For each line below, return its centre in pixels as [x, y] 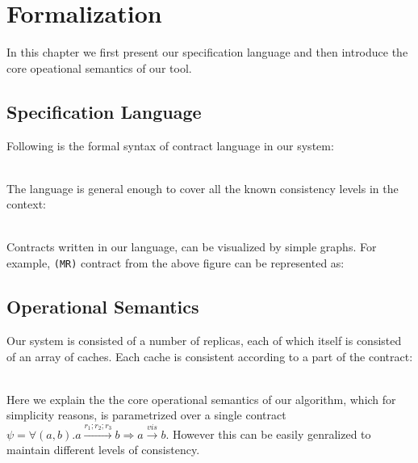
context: [26, 204]
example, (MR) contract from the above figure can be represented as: [176, 263]
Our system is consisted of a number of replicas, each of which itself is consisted [204, 340]
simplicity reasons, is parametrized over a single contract [146, 415]
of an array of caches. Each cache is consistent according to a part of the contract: [210, 356]
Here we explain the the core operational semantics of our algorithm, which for [201, 399]
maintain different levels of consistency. [103, 450]
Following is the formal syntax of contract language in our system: [170, 145]
